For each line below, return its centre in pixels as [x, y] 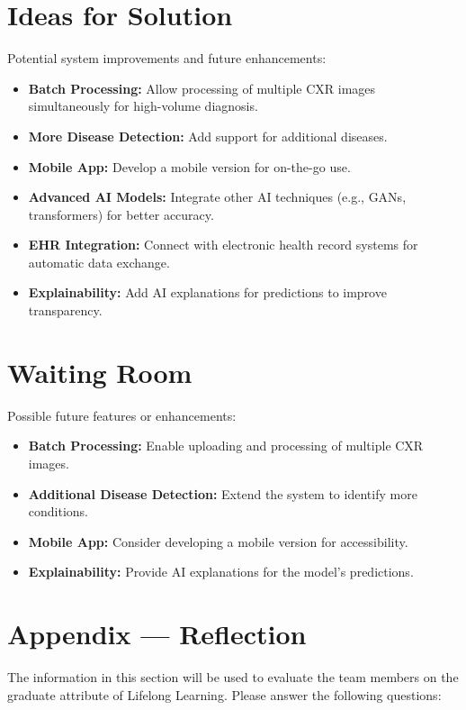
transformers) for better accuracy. [121, 214]
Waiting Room [100, 372]
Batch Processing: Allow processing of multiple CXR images [202, 88]
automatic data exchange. [99, 262]
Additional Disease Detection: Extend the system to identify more [223, 493]
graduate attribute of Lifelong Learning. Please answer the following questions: [224, 694]
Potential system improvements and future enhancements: [167, 58]
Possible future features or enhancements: [122, 415]
